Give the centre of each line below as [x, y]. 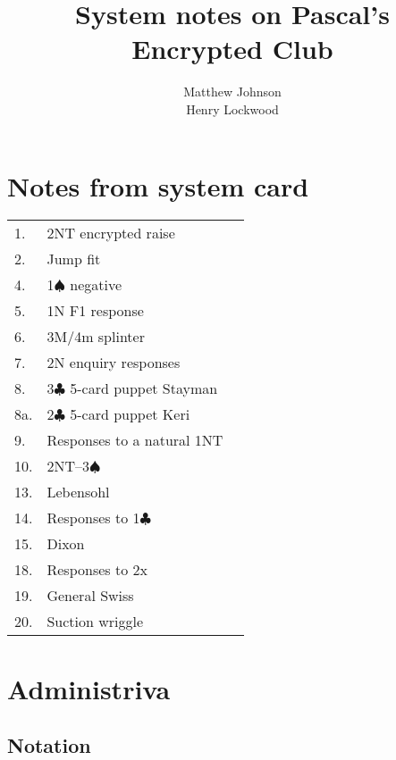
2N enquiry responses [114, 363]
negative [96, 285]
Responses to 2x [97, 570]
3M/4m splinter [96, 337]
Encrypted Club [232, 49]
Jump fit [74, 259]
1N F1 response [95, 311]
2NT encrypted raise [111, 233]
